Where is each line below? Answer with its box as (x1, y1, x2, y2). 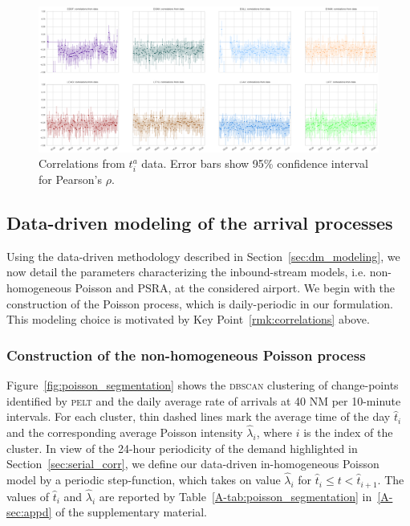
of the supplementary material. (55, 504, 207, 520)
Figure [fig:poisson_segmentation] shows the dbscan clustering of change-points (6, 377, 399, 393)
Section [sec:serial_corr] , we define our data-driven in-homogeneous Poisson (6, 455, 380, 472)
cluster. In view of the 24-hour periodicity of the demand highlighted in (6, 439, 358, 456)
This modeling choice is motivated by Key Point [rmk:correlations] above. (6, 311, 370, 328)
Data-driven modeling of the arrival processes (6, 210, 393, 235)
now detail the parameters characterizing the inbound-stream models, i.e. (6, 263, 367, 280)
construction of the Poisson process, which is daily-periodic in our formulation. (6, 295, 393, 312)
